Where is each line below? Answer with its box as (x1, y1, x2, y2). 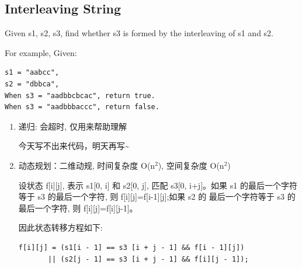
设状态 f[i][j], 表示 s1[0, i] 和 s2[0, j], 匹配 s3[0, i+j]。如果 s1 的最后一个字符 (18, 179, 297, 191)
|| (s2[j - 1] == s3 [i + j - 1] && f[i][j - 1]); (47, 255, 249, 263)
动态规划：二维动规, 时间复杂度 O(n (18, 159, 155, 171)
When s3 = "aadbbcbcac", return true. (5, 91, 155, 100)
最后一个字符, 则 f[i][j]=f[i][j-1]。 (18, 201, 138, 214)
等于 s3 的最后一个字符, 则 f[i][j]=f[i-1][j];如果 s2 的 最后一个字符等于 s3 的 (18, 190, 296, 203)
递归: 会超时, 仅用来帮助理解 (18, 120, 127, 132)
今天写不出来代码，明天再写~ (18, 140, 130, 152)
